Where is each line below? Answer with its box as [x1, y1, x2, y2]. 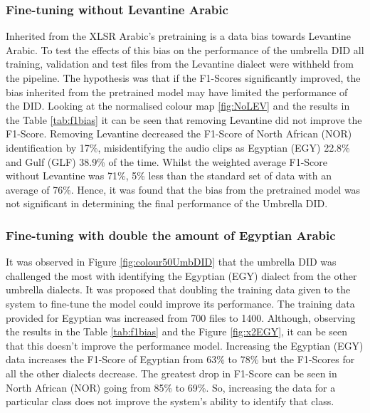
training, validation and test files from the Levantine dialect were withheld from [6, 56, 354, 71]
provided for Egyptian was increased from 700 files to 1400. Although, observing [6, 310, 356, 325]
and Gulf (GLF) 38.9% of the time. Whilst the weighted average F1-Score [6, 154, 328, 169]
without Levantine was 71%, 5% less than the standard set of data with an [6, 168, 332, 183]
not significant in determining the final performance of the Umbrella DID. [6, 196, 328, 211]
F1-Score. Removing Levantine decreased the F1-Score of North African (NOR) [6, 126, 352, 141]
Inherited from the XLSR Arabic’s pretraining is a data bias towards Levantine [6, 28, 351, 43]
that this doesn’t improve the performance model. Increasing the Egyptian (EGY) [6, 338, 364, 352]
